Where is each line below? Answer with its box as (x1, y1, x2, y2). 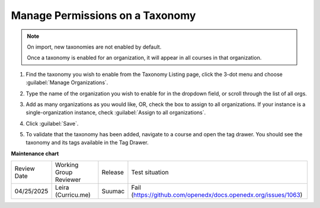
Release (101, 168, 124, 177)
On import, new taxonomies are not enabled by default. (27, 43, 162, 50)
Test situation (131, 168, 169, 177)
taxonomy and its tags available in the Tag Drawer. (25, 139, 149, 146)
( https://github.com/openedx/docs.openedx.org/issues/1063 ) (131, 191, 303, 199)
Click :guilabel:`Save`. (25, 120, 79, 127)
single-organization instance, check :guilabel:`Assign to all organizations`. (25, 109, 206, 116)
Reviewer (55, 175, 81, 184)
